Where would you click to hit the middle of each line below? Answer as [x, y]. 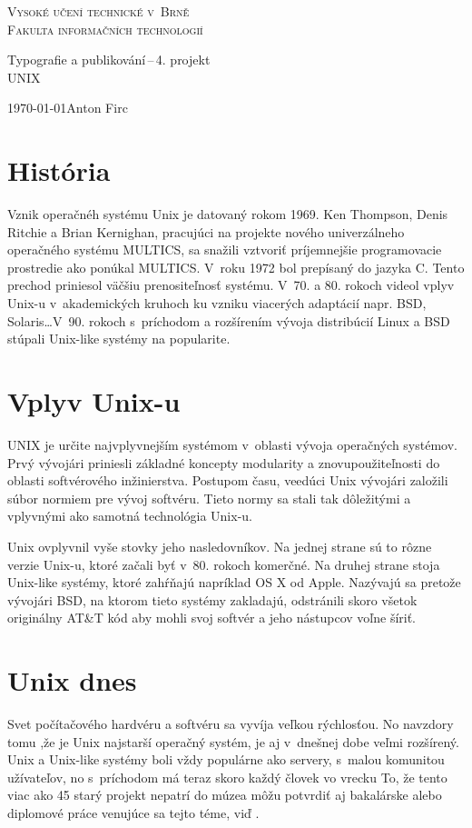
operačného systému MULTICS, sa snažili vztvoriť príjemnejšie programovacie [225, 249]
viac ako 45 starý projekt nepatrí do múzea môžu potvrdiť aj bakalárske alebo [225, 795]
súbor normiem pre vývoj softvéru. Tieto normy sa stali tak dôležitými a [209, 498]
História [59, 170]
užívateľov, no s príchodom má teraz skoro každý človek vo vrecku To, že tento [227, 777]
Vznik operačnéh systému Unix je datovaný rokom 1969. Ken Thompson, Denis [228, 214]
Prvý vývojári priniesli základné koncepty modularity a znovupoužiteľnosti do [224, 462]
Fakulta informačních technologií [105, 29]
